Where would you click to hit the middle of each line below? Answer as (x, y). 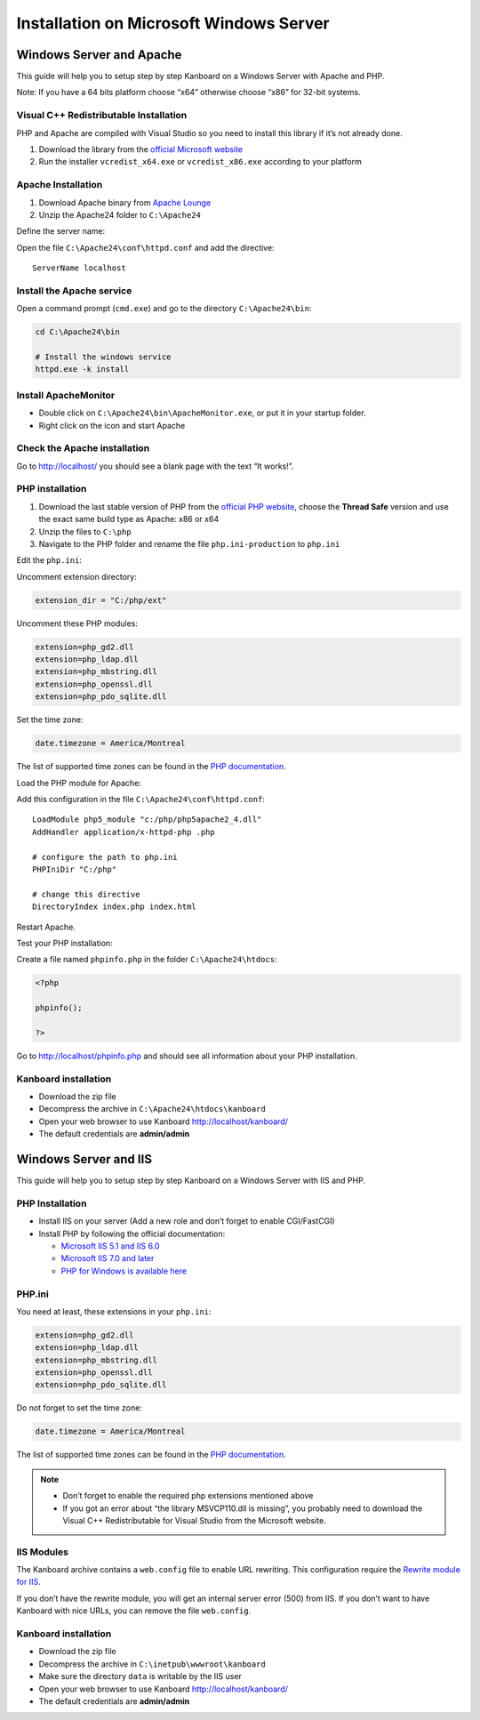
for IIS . (28, 1582)
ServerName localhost (79, 268)
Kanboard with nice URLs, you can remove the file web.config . (134, 1611)
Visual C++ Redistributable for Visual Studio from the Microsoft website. (194, 1520)
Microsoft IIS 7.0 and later (108, 1258)
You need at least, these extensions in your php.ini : (114, 1311)
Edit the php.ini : (49, 560)
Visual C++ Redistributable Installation (102, 116)
